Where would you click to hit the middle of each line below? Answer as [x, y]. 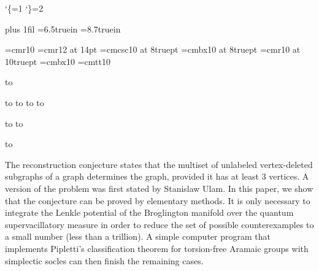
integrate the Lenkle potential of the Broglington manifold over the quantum [149, 212]
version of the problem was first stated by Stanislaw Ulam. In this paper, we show [159, 188]
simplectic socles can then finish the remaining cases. [104, 260]
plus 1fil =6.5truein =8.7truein [63, 29]
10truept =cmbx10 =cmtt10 [58, 61]
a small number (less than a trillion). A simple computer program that [138, 236]
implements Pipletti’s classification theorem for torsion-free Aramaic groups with [157, 248]
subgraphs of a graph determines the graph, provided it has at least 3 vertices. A [157, 176]
